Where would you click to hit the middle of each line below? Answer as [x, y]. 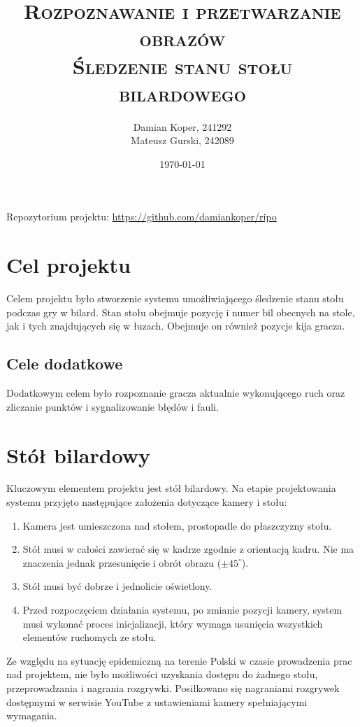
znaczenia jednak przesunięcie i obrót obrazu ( [122, 562]
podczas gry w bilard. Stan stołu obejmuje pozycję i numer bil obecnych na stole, [181, 312]
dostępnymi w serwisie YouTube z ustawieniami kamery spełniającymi [157, 701]
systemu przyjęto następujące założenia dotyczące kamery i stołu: [147, 502]
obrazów [182, 38]
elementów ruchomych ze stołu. [89, 637]
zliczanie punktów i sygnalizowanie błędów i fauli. [113, 406]
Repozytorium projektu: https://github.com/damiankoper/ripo [142, 217]
